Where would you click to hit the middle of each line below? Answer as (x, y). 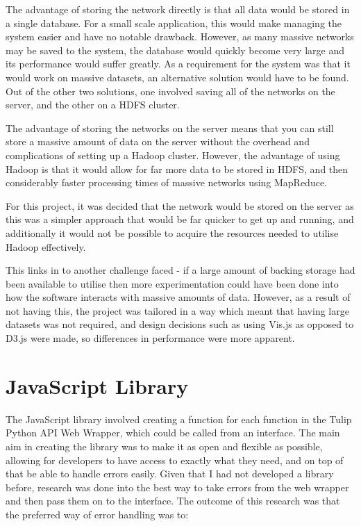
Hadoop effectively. (46, 246)
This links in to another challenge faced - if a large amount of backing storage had (180, 270)
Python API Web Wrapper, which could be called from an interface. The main (173, 433)
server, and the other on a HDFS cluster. (93, 105)
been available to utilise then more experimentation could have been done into (172, 283)
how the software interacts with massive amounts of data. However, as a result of (178, 297)
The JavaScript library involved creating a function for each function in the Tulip (179, 419)
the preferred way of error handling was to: (97, 514)
